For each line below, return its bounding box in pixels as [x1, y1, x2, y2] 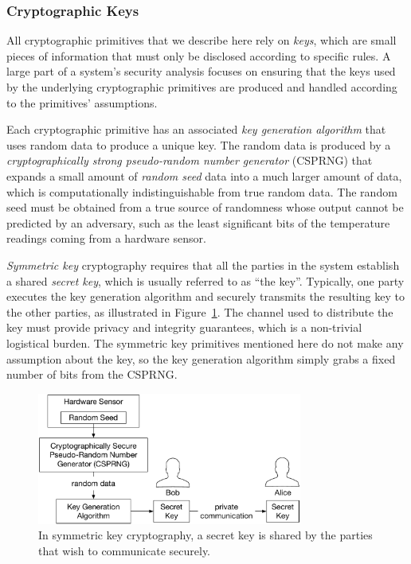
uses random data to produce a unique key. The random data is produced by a [6, 136, 391, 153]
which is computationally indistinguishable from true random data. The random [6, 183, 397, 200]
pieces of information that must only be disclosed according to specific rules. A [6, 47, 391, 64]
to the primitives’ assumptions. [6, 94, 158, 111]
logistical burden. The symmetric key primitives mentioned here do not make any [6, 334, 404, 351]
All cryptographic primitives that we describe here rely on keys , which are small [6, 32, 397, 49]
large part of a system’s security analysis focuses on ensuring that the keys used [6, 63, 396, 80]
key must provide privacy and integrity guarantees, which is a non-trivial [6, 319, 362, 336]
